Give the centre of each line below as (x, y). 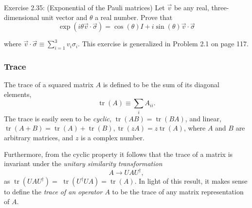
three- (220, 7)
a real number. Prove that (134, 17)
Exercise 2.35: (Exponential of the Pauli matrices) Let (84, 7)
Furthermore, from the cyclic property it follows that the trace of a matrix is (118, 154)
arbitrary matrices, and (39, 137)
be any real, (191, 7)
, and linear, (203, 118)
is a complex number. (113, 137)
